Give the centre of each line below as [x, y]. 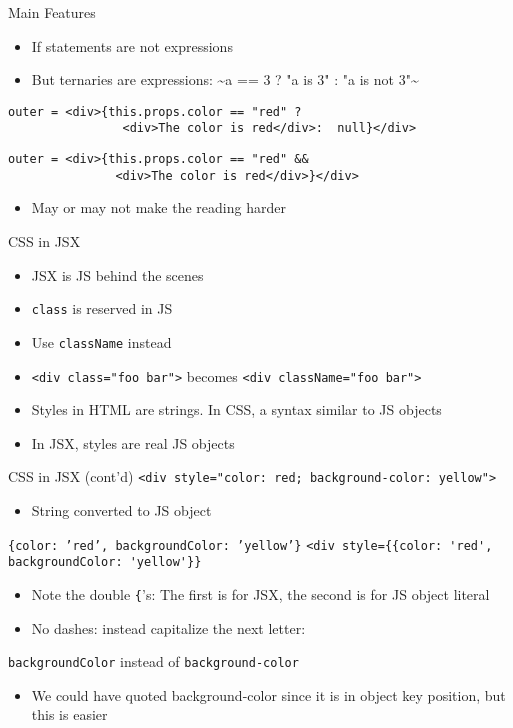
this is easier [69, 714]
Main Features [52, 12]
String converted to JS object [121, 510]
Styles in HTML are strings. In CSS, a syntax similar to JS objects [236, 409]
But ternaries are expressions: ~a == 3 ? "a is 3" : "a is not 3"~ [225, 79]
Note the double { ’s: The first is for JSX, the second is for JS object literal [260, 593]
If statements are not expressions [132, 45]
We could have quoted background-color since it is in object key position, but [268, 694]
